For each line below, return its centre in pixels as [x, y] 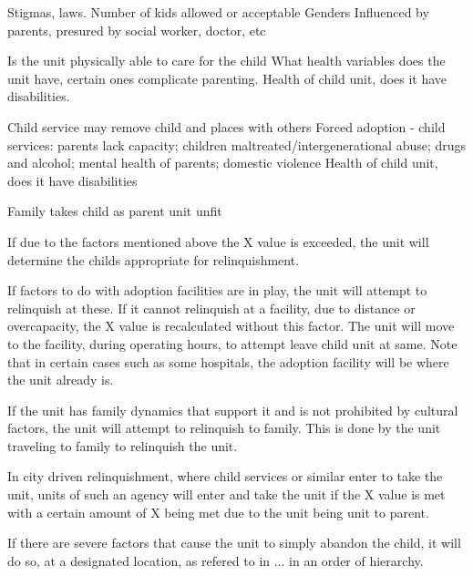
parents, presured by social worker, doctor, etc [137, 30]
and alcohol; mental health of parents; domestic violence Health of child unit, [223, 163]
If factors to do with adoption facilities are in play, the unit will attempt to [217, 290]
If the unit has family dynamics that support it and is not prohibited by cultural [233, 410]
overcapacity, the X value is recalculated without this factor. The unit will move [231, 326]
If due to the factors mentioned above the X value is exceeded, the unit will [218, 241]
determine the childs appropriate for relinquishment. [154, 259]
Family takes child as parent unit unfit [115, 211]
